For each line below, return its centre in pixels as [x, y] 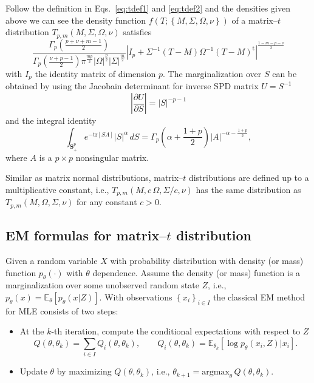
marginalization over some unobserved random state [102, 285]
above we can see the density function [76, 20]
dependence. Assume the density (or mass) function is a [196, 272]
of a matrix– [254, 20]
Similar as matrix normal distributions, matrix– [94, 178]
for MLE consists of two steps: [62, 310]
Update [33, 371]
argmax [216, 372]
